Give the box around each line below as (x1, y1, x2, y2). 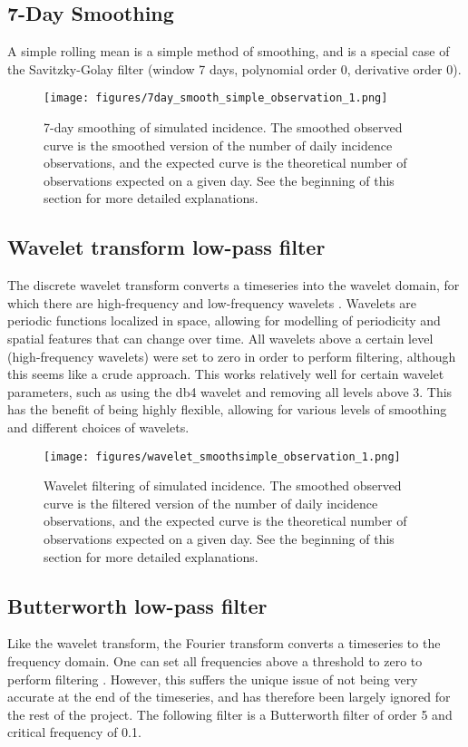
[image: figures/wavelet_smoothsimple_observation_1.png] (44, 450, 401, 463)
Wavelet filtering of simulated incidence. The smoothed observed (44, 476, 402, 495)
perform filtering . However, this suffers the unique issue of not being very (7, 669, 418, 688)
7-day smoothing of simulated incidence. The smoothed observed (44, 118, 403, 137)
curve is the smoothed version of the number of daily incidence (44, 135, 393, 154)
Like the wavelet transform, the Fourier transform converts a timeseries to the (7, 634, 441, 653)
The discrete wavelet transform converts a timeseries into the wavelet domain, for (7, 276, 460, 295)
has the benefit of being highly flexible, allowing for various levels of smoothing (7, 400, 447, 419)
